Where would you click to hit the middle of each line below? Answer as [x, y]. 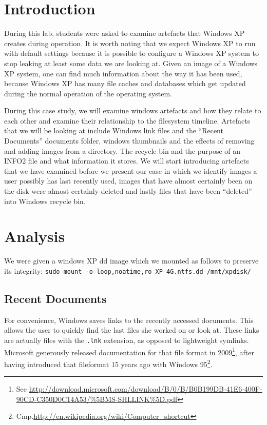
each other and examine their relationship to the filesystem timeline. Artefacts [127, 120]
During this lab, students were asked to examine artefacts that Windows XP [125, 33]
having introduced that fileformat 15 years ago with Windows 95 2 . [108, 363]
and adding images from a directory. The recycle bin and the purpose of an [122, 150]
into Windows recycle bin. [45, 201]
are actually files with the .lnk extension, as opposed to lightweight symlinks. [127, 340]
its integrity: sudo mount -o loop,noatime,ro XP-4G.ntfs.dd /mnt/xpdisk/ [128, 270]
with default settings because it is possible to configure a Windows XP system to [131, 53]
